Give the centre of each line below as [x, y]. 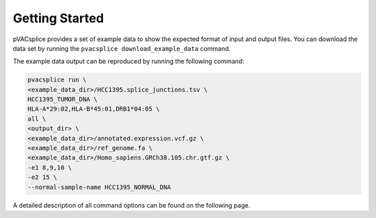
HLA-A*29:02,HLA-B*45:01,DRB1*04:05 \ [94, 109]
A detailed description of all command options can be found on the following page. [132, 205]
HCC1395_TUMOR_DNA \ [62, 100]
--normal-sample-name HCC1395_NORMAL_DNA [99, 187]
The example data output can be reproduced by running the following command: [128, 61]
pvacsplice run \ [57, 80]
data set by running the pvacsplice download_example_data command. [122, 48]
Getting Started [58, 18]
